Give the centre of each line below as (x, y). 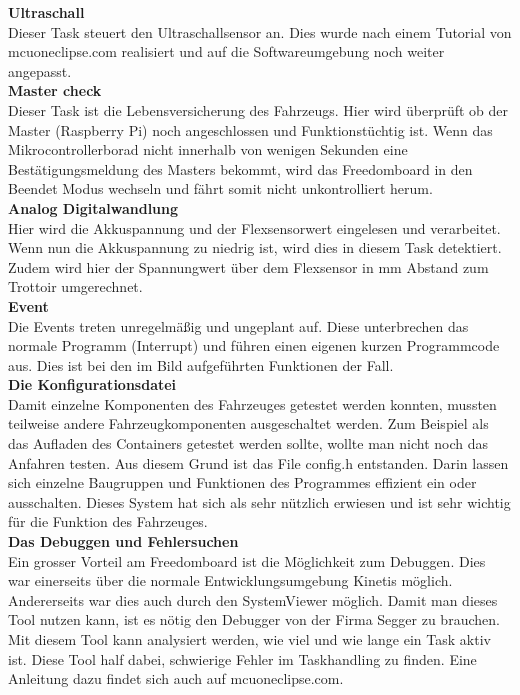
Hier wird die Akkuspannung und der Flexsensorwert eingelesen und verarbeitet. (254, 227)
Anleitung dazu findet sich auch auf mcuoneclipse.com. (176, 678)
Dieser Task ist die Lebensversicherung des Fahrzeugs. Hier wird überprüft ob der (258, 109)
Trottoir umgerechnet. (75, 286)
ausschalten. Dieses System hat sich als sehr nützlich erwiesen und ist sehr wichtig (259, 501)
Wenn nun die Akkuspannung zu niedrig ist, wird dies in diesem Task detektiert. (255, 247)
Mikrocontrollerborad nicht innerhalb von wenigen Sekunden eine (208, 149)
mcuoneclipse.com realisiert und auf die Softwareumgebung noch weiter (226, 51)
